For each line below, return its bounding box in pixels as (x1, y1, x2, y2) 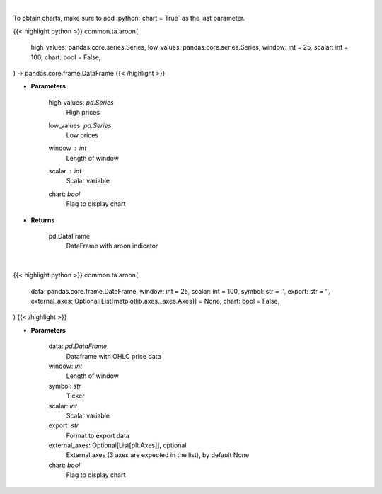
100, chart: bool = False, (30, 53, 101, 62)
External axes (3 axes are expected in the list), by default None (66, 451, 250, 459)
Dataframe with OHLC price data (66, 352, 161, 360)
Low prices (66, 131, 99, 139)
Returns (30, 216, 55, 224)
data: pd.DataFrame (48, 342, 108, 350)
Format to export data (66, 431, 130, 440)
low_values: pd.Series (48, 121, 112, 130)
